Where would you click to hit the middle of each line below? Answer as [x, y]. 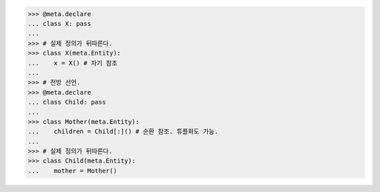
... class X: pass [59, 23]
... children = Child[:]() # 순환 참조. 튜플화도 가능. [123, 132]
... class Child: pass [67, 102]
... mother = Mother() [72, 171]
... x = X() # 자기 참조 [72, 63]
